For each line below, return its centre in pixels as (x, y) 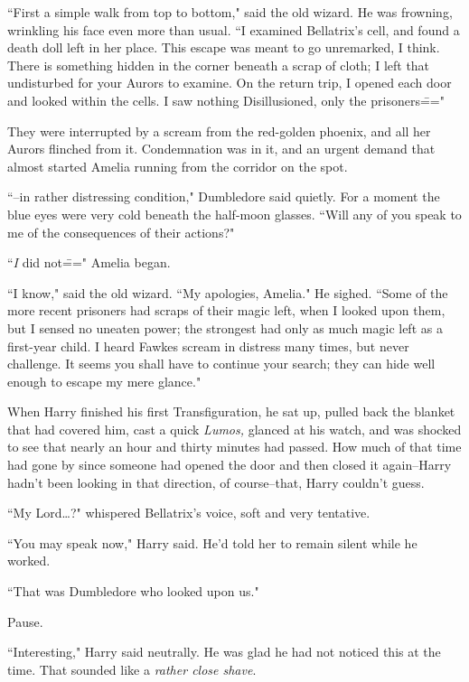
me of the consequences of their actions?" (121, 232)
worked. (29, 561)
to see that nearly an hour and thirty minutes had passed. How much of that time (234, 447)
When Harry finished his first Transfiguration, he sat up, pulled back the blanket (231, 411)
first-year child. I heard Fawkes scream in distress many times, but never (208, 346)
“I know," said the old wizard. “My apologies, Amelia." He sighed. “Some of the (228, 292)
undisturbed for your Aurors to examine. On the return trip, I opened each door (230, 83)
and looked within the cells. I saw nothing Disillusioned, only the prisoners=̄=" (226, 100)
